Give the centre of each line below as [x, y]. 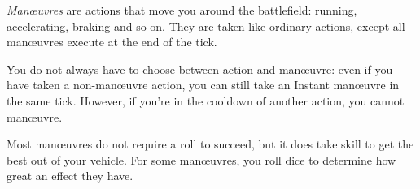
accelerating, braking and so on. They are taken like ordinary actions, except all [206, 26]
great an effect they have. [70, 176]
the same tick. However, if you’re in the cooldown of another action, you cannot [206, 100]
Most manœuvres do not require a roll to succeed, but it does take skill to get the [210, 144]
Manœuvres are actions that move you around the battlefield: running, [182, 10]
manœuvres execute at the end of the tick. [112, 42]
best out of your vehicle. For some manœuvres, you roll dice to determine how [201, 159]
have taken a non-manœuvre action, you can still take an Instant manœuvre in [203, 85]
